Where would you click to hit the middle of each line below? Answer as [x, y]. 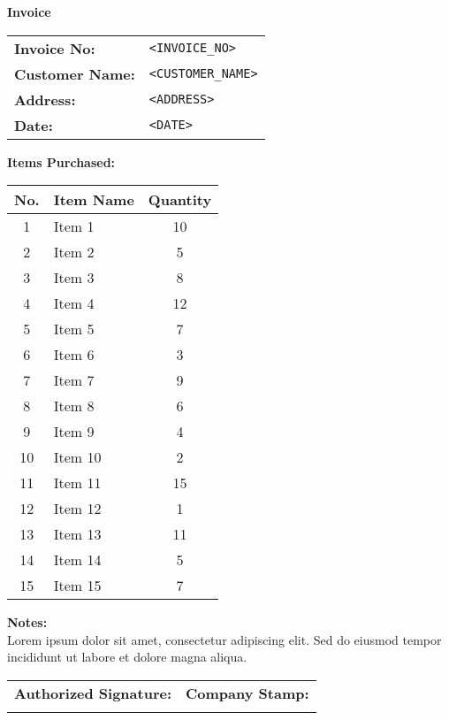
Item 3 [74, 278]
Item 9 [74, 432]
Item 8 [74, 406]
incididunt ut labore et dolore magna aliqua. [127, 657]
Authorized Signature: [93, 693]
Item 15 [77, 586]
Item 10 [77, 457]
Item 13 [77, 534]
